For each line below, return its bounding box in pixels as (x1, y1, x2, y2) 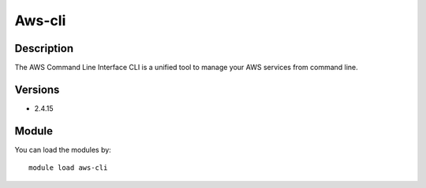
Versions (14, 83, 60, 96)
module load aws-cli (28, 164, 108, 172)
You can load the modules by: (14, 145, 112, 154)
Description (14, 42, 74, 55)
